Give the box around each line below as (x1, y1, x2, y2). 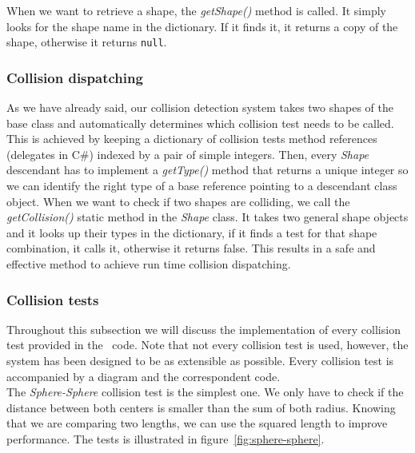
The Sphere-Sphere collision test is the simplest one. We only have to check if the (6, 383, 404, 400)
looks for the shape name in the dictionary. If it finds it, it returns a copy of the (6, 18, 398, 34)
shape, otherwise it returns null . (6, 34, 167, 50)
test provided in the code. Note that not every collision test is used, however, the (6, 336, 409, 353)
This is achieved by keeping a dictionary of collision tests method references (6, 130, 377, 147)
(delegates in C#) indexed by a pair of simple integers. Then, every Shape (6, 145, 369, 162)
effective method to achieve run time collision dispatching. (6, 256, 291, 272)
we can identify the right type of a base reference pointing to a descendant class (6, 177, 397, 194)
